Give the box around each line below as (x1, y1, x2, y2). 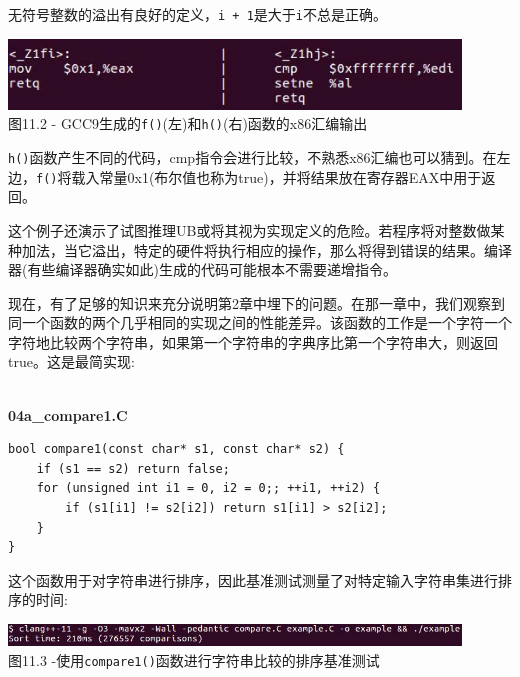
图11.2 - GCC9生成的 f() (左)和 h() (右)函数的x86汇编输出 (8, 113, 368, 134)
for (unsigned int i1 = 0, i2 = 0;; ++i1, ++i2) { (36, 481, 381, 496)
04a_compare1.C (8, 404, 128, 425)
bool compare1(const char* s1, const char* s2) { (8, 442, 345, 457)
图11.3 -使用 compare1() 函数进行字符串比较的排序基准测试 (8, 649, 380, 670)
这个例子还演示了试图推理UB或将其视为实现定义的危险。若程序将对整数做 (8, 219, 491, 240)
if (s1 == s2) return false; (36, 461, 230, 476)
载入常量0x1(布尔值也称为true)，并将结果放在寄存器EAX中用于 (71, 166, 482, 187)
